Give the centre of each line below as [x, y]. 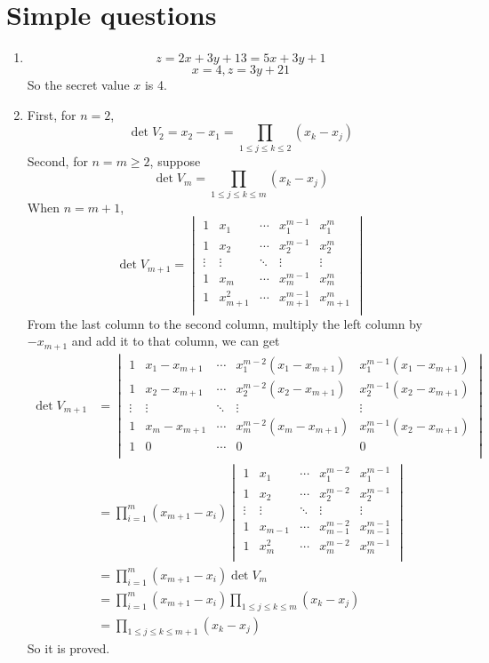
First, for [52, 114]
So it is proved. [68, 647]
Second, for [57, 160]
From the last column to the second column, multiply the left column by [224, 323]
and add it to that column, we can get [176, 341]
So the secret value [78, 85]
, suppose [175, 160]
